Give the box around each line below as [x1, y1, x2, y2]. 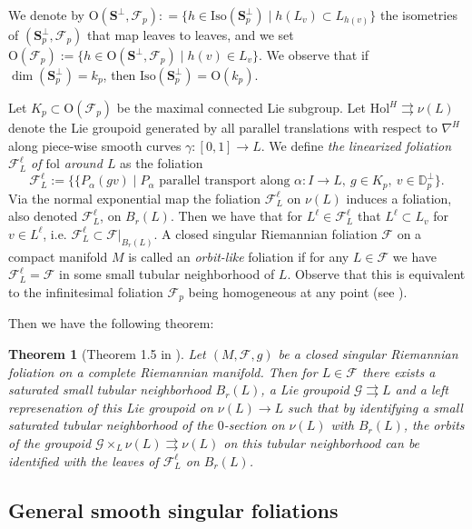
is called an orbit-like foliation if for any [128, 246, 349, 265]
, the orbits [403, 415, 465, 434]
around [64, 154, 103, 173]
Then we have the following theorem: [8, 314, 214, 333]
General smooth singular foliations [8, 495, 339, 524]
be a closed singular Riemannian [278, 344, 458, 364]
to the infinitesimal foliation [8, 282, 163, 301]
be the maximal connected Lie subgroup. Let [116, 98, 367, 116]
